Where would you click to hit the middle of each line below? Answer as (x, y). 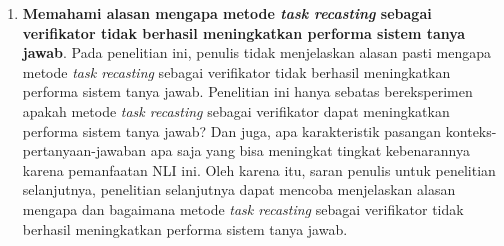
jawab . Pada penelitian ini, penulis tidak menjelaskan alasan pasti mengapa (256, 52)
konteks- (471, 130)
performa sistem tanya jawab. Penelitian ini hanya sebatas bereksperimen (247, 91)
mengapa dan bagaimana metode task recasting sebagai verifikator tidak (243, 208)
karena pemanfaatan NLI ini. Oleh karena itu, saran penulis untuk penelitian (259, 169)
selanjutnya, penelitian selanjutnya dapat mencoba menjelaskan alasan (239, 189)
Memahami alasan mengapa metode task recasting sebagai (227, 13)
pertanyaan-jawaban (84, 150)
